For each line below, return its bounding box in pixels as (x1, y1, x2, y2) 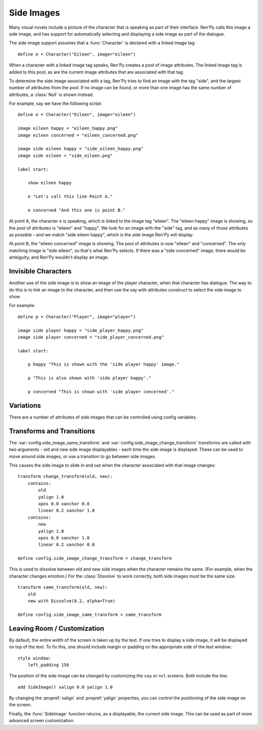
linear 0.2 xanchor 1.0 (38, 508, 95, 514)
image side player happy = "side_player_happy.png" (18, 327, 144, 333)
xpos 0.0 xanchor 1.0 (38, 535, 90, 540)
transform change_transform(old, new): (18, 474, 113, 480)
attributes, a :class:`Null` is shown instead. (9, 92, 94, 97)
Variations (9, 401, 41, 409)
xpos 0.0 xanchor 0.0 (38, 501, 90, 506)
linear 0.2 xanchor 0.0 (38, 542, 95, 548)
